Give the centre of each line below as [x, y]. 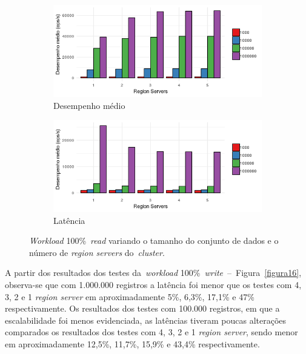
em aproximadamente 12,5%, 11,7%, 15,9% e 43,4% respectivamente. [132, 344]
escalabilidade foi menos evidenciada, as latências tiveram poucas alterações [146, 320]
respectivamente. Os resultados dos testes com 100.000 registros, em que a [142, 308]
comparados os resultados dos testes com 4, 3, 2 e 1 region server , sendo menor [151, 332]
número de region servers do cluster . [97, 252]
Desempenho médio [89, 105]
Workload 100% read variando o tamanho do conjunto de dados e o [154, 241]
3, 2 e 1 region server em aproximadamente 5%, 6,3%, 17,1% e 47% [130, 296]
